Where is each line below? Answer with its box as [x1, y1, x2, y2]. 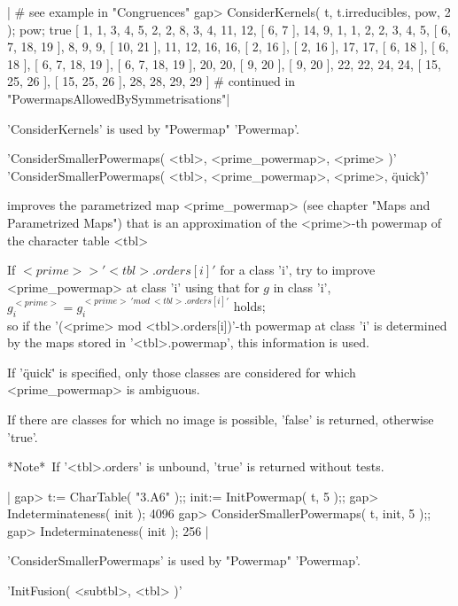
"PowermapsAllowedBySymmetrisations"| [7, 89, 230, 107]
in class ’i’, [273, 277, 331, 296]
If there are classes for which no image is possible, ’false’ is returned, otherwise [7, 409, 434, 428]
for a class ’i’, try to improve [220, 260, 376, 279]
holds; [233, 297, 266, 315]
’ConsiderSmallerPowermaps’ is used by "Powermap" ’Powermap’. [7, 551, 361, 570]
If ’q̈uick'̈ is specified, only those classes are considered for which [7, 362, 356, 381]
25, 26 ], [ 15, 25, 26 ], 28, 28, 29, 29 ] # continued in [7, 72, 296, 90]
